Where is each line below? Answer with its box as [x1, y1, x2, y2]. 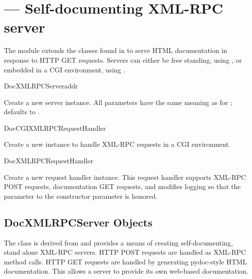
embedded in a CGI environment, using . [4, 64, 125, 74]
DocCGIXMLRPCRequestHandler [4, 122, 106, 133]
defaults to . [4, 106, 40, 117]
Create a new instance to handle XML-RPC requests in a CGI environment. [4, 139, 231, 149]
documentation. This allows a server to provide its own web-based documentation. [4, 266, 249, 276]
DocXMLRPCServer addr [4, 81, 78, 91]
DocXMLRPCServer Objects [4, 214, 152, 229]
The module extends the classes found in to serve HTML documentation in [4, 45, 227, 55]
